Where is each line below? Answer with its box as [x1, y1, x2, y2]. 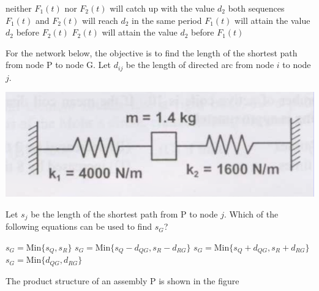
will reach [82, 13, 118, 26]
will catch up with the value [110, 2, 215, 14]
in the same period [132, 13, 202, 26]
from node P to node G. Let [6, 58, 111, 71]
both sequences [228, 2, 285, 14]
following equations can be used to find [6, 220, 152, 233]
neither [6, 2, 32, 14]
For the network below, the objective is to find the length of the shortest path [6, 46, 298, 59]
